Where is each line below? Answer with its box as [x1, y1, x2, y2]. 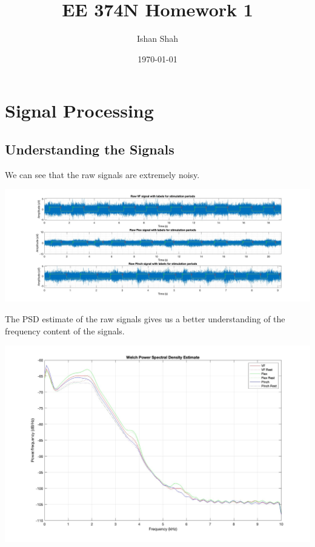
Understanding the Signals [5, 139, 174, 158]
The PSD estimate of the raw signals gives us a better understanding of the [5, 312, 285, 325]
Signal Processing [5, 98, 154, 123]
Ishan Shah [136, 32, 179, 45]
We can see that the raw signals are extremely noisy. [5, 168, 200, 181]
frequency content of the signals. [5, 324, 125, 337]
